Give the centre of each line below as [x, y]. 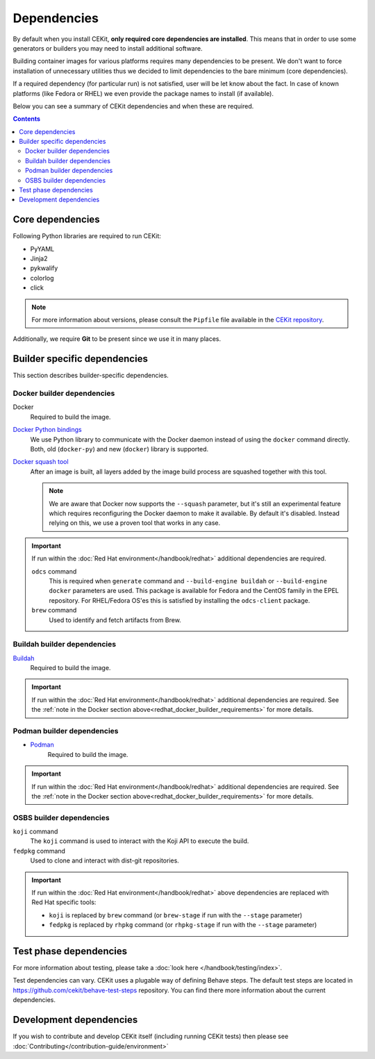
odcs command [54, 571]
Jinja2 [39, 259]
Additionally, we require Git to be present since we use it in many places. [117, 339]
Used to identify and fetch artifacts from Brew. [115, 620]
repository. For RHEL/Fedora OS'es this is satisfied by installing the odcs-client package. [180, 600]
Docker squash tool [41, 462]
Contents [27, 119]
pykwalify [44, 268]
